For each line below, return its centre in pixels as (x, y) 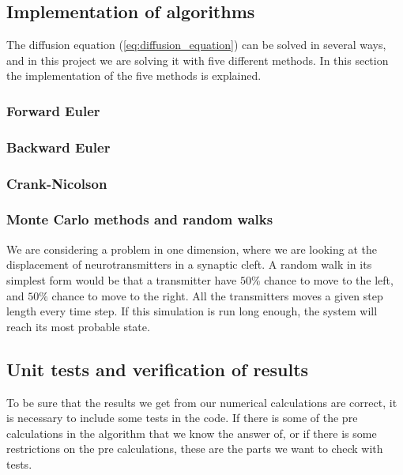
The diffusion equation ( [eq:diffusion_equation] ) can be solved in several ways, (196, 45)
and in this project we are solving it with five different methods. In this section (198, 60)
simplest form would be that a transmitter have (122, 279)
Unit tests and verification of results (158, 369)
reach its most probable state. (78, 326)
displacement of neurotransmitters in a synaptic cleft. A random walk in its (189, 264)
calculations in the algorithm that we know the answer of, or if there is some (192, 433)
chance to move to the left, (329, 279)
